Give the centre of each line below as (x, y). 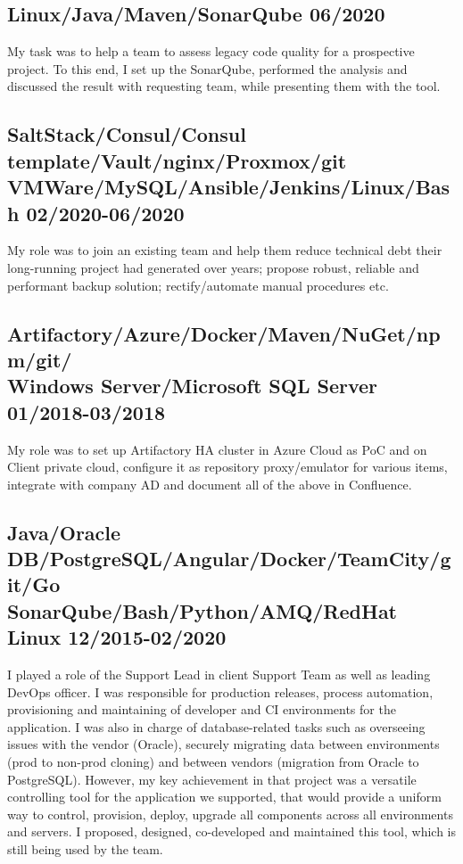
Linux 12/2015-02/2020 (117, 637)
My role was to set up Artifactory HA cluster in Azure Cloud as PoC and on (217, 449)
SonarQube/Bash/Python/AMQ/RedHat (203, 610)
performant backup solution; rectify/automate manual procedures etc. (198, 285)
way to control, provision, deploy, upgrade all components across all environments (230, 814)
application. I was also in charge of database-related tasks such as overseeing (216, 726)
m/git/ (40, 359)
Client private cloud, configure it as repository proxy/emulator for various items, (227, 467)
